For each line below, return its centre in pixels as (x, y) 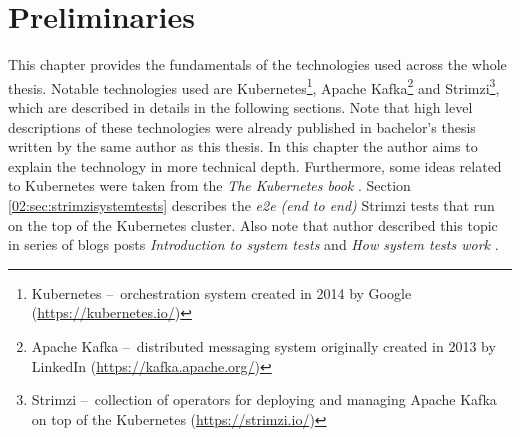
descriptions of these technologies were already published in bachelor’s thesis (242, 126)
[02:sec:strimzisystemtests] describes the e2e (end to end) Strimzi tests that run (251, 204)
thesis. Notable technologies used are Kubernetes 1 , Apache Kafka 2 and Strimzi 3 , (254, 86)
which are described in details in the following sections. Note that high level (240, 106)
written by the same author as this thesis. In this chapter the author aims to (243, 146)
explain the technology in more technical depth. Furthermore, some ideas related (255, 165)
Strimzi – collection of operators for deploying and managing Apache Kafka (264, 399)
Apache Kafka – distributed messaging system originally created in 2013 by (263, 345)
